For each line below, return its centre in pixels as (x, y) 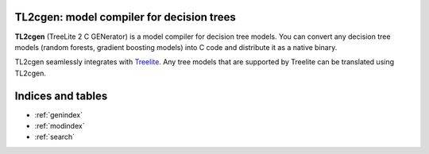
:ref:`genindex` (59, 114)
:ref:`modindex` (60, 125)
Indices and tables (61, 96)
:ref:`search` (55, 137)
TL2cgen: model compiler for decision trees (125, 17)
